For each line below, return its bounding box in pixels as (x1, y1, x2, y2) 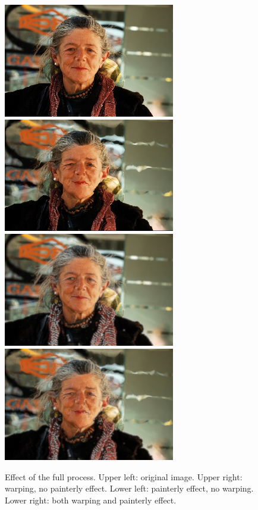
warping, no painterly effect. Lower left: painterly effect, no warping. (5, 482, 254, 495)
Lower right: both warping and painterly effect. (5, 494, 177, 506)
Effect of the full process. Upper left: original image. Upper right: (5, 470, 243, 483)
